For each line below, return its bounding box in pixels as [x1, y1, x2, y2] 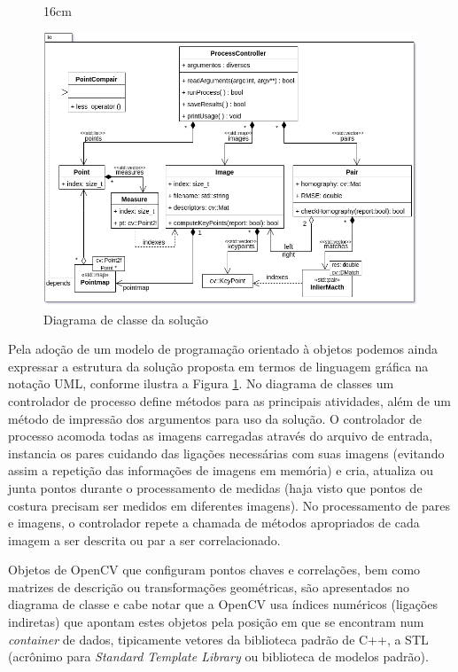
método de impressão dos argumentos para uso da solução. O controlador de [8, 409, 422, 427]
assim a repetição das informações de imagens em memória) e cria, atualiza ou [8, 461, 433, 480]
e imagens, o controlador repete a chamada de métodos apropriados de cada [8, 513, 420, 532]
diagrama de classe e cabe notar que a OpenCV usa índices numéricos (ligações [8, 595, 439, 613]
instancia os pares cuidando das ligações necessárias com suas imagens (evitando [8, 443, 445, 462]
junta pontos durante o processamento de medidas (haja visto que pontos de [8, 478, 423, 496]
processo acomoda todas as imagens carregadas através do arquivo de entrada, [8, 426, 433, 445]
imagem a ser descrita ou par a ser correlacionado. [8, 530, 281, 549]
